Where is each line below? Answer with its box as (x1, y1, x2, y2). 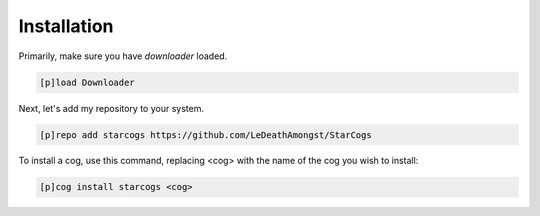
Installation (18, 15, 114, 37)
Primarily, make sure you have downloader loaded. (18, 50, 228, 62)
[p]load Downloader (39, 76, 135, 88)
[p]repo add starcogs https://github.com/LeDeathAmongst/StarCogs (39, 129, 372, 140)
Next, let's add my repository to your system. (18, 102, 205, 114)
